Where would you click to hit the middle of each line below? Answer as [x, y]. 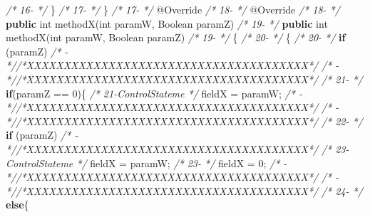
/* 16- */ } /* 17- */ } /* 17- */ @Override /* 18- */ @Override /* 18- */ [173, 9]
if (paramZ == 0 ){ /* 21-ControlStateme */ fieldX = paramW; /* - [154, 93]
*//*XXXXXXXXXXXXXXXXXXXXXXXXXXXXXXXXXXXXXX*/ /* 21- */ [184, 79]
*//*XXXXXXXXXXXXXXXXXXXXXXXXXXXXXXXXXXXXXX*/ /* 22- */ [184, 121]
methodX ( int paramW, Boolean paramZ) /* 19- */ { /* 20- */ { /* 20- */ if [176, 37]
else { [17, 205]
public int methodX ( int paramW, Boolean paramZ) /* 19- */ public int [167, 23]
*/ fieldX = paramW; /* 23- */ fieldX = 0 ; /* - [182, 163]
